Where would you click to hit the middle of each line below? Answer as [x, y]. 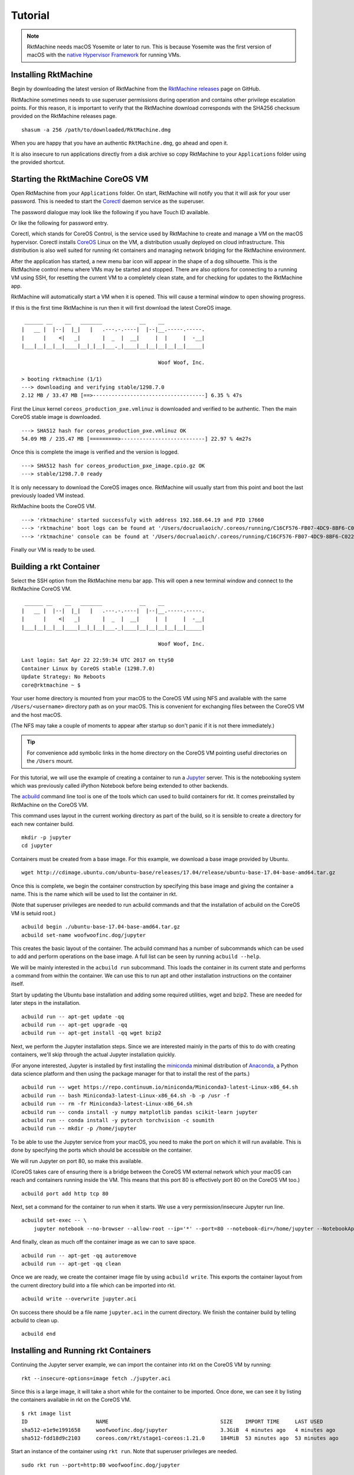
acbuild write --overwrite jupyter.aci [79, 1299]
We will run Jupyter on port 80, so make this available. [77, 1161]
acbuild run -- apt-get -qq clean [71, 1264]
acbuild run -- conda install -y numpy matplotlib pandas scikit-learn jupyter [140, 1112]
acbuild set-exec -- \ [54, 1220]
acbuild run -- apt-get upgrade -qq [74, 1025]
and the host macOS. [37, 714]
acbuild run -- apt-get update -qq [73, 1017]
